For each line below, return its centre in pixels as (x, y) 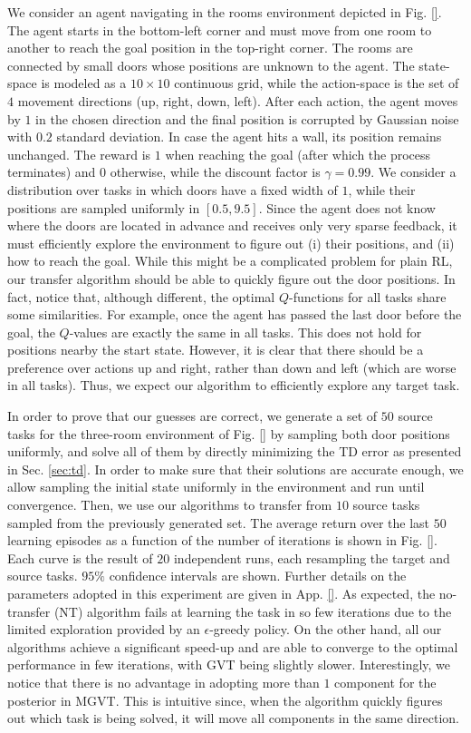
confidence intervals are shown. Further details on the (258, 576)
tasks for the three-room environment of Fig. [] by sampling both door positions (229, 433)
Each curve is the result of (80, 557)
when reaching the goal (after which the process (298, 154)
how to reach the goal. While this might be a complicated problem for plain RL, (230, 261)
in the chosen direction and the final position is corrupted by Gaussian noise (247, 118)
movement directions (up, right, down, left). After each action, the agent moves (238, 100)
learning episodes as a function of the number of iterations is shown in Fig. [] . (222, 540)
